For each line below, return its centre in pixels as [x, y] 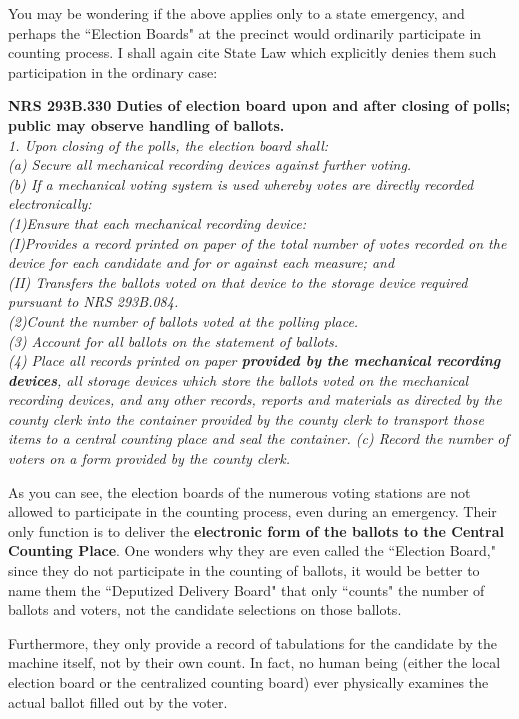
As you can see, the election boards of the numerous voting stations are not [239, 491]
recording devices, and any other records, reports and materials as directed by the [255, 399]
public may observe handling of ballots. [146, 124]
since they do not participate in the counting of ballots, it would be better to [244, 570]
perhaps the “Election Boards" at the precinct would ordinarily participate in [245, 32]
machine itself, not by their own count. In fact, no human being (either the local [254, 662]
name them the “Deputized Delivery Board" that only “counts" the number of [246, 589]
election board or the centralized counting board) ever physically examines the [248, 682]
